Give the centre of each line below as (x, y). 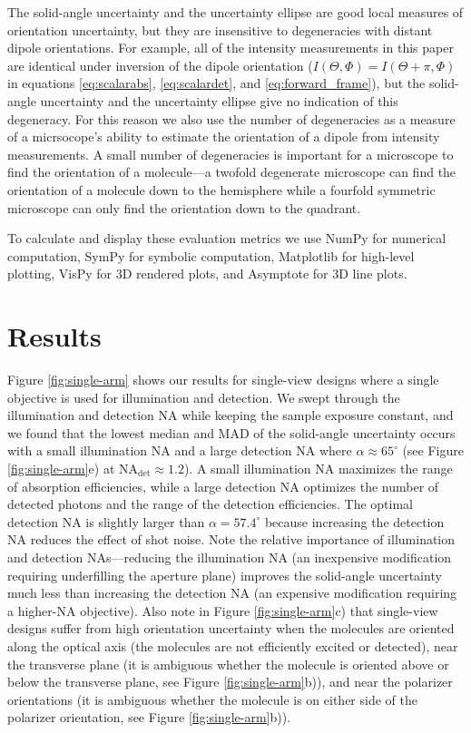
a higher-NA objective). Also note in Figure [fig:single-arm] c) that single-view (223, 610)
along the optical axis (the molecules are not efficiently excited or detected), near (233, 645)
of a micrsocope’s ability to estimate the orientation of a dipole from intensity (224, 137)
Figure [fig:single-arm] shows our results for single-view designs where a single (223, 380)
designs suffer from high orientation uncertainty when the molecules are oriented (231, 628)
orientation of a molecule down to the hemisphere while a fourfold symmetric (221, 189)
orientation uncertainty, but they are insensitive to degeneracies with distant (220, 29)
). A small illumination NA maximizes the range (318, 468)
